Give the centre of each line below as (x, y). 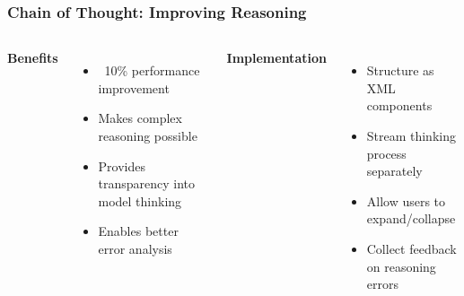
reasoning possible (148, 135)
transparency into (147, 183)
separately (394, 171)
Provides (122, 165)
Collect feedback (411, 248)
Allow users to (406, 200)
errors (382, 284)
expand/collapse (411, 218)
